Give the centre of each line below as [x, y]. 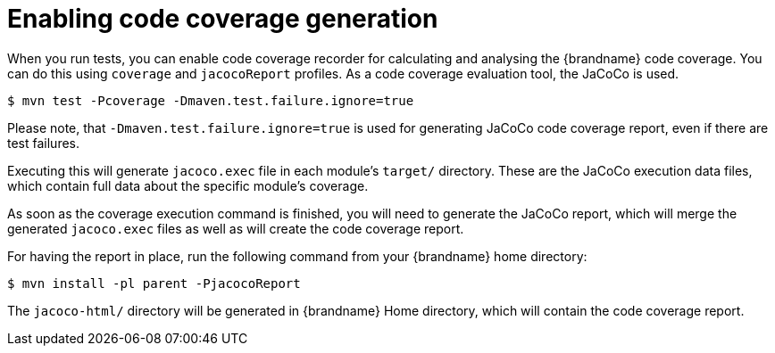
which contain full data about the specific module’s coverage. [188, 185]
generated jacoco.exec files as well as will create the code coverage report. [236, 228]
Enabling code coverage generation [223, 19]
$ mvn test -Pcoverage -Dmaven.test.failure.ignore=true [211, 100]
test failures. [44, 143]
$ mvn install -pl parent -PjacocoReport [154, 283]
